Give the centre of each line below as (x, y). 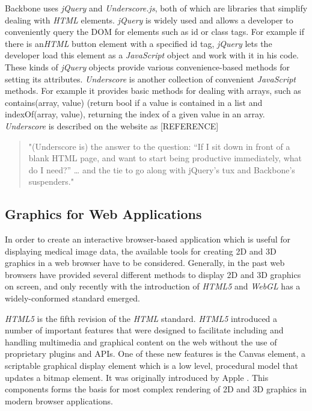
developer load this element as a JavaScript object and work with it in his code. (152, 55)
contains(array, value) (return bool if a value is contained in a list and (134, 102)
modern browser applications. (59, 400)
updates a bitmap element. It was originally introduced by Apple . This (137, 377)
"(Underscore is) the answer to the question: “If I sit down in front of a (159, 146)
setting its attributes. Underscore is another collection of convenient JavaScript (150, 79)
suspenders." (51, 181)
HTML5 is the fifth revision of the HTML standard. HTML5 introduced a (141, 318)
